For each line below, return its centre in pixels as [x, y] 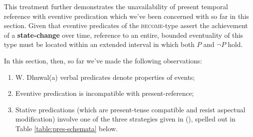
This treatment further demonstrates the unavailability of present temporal [116, 6]
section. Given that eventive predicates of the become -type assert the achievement [126, 25]
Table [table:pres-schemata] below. [66, 128]
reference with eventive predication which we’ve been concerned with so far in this [126, 16]
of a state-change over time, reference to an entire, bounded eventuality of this [124, 35]
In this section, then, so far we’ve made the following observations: [103, 60]
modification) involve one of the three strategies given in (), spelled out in [125, 119]
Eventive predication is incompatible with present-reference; [105, 93]
